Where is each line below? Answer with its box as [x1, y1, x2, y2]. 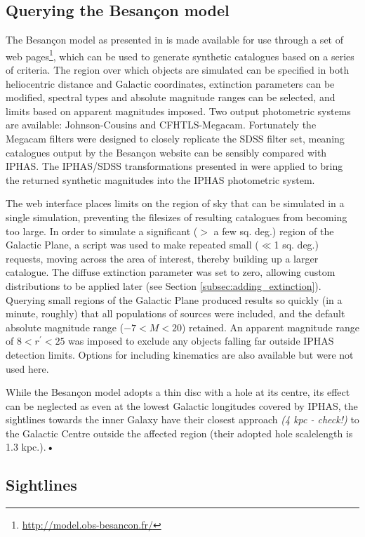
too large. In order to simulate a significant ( [6, 223, 198, 238]
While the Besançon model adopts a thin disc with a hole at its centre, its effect [6, 385, 350, 399]
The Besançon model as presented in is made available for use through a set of [6, 32, 343, 47]
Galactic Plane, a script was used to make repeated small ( [6, 237, 259, 252]
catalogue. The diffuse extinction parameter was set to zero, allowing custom [6, 265, 336, 279]
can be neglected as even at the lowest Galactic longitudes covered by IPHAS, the [6, 398, 358, 413]
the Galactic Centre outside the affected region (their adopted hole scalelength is [6, 425, 353, 440]
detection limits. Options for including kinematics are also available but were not [6, 347, 354, 362]
